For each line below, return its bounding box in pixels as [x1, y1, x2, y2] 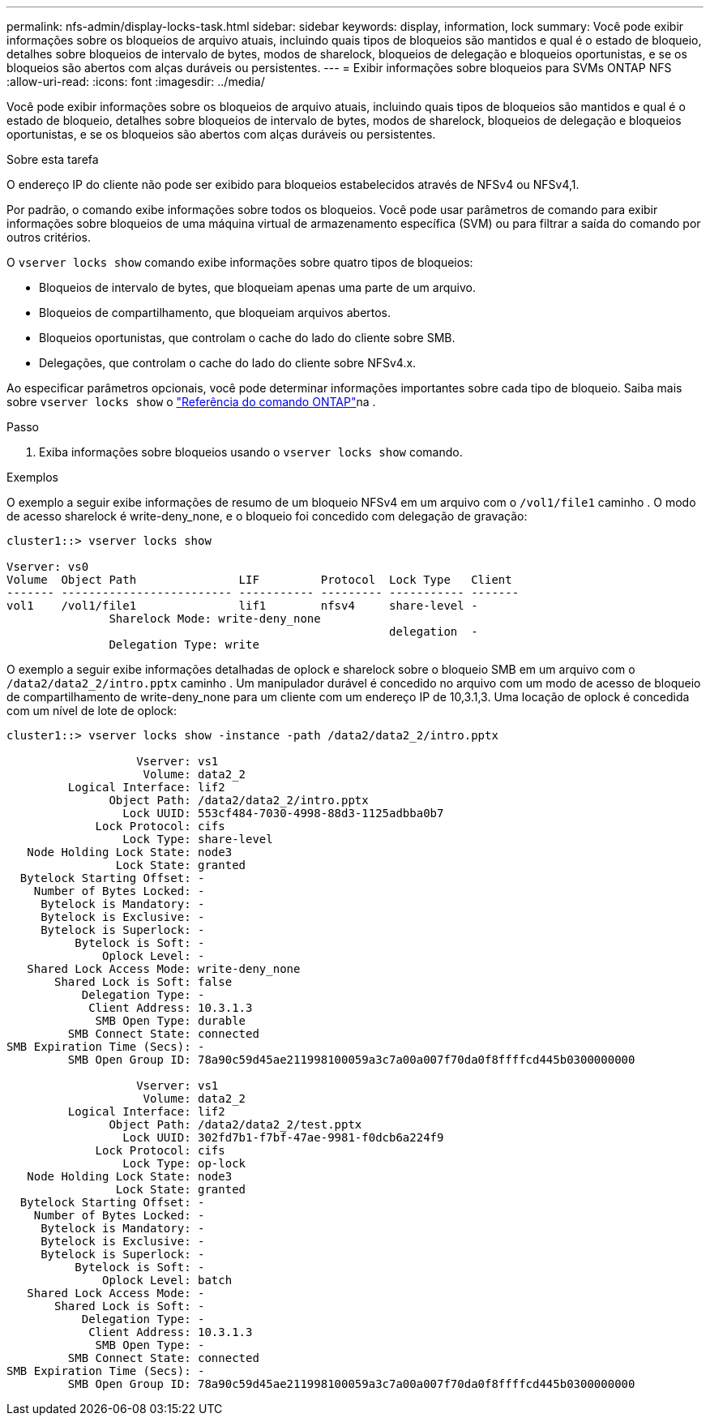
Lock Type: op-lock [122, 1157, 246, 1170]
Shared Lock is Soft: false [54, 975, 233, 988]
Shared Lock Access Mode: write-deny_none [27, 962, 301, 975]
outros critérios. [6, 230, 92, 244]
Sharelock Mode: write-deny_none [109, 612, 321, 625]
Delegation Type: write [109, 638, 259, 651]
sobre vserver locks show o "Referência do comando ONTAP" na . [6, 395, 376, 409]
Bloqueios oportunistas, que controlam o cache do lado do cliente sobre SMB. [39, 331, 456, 345]
